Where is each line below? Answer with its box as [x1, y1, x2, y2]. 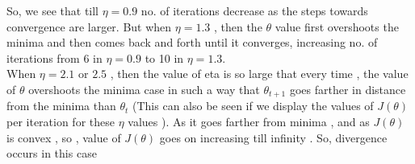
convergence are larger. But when [6, 18, 172, 35]
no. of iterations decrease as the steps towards [140, 2, 368, 18]
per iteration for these [6, 113, 115, 130]
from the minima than [6, 97, 116, 114]
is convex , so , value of [6, 129, 121, 146]
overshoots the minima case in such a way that [28, 80, 260, 97]
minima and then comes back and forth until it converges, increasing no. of [6, 34, 378, 51]
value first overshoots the [275, 18, 399, 35]
